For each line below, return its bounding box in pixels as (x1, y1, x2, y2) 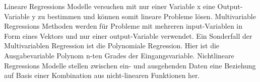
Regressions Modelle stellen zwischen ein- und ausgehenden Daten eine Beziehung (4, 60, 256, 70)
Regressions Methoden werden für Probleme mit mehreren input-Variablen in (4, 21, 243, 31)
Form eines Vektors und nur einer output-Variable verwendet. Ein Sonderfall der (4, 30, 252, 41)
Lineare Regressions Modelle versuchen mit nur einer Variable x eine (4, 1, 215, 11)
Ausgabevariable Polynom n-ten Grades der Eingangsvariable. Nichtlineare (4, 50, 234, 60)
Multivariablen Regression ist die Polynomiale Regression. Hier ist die (4, 40, 220, 51)
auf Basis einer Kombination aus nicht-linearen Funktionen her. (4, 70, 200, 80)
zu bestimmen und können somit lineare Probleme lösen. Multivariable (38, 11, 256, 21)
